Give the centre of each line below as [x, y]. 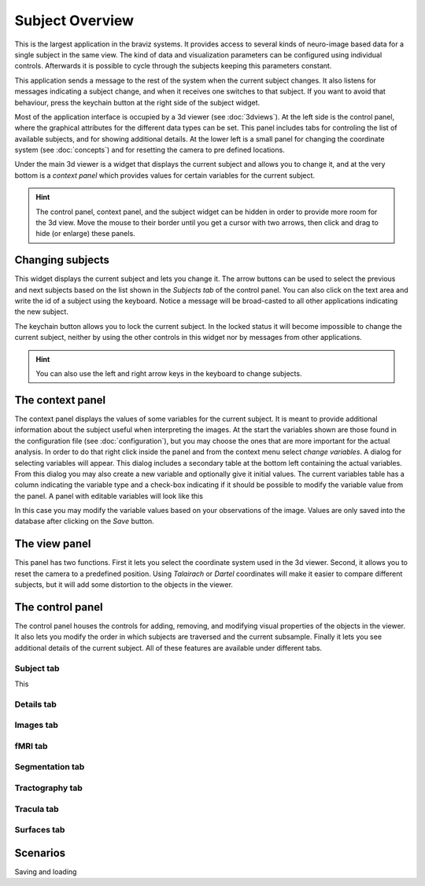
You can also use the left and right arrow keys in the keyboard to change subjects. [169, 374]
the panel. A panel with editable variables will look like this [109, 496]
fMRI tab [31, 746]
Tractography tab [48, 788]
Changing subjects [62, 260]
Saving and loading [46, 871]
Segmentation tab [50, 767]
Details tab [35, 704]
